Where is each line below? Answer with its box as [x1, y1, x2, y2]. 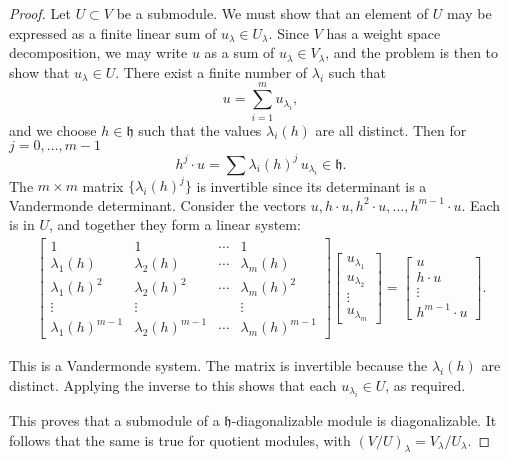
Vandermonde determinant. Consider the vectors [9, 194, 307, 215]
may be [446, 3, 492, 23]
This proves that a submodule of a [9, 410, 220, 431]
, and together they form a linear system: [48, 214, 301, 235]
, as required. [385, 374, 466, 395]
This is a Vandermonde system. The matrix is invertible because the [9, 355, 428, 376]
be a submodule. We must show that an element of [116, 3, 429, 23]
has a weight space [326, 22, 441, 43]
